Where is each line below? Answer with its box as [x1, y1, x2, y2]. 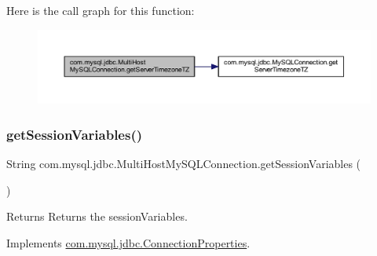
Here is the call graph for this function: [6, 2, 195, 18]
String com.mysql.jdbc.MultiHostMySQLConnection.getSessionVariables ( [6, 155, 361, 172]
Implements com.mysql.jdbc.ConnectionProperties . [6, 235, 251, 251]
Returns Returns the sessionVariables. [6, 208, 188, 225]
